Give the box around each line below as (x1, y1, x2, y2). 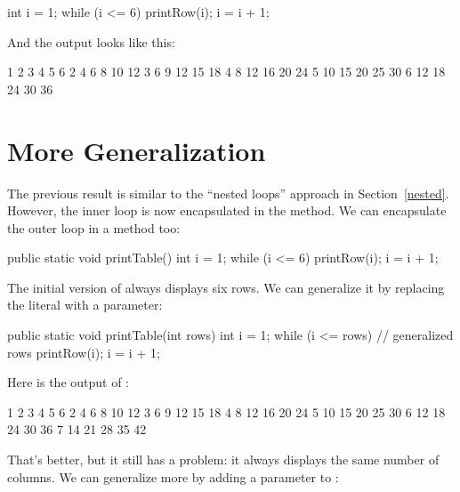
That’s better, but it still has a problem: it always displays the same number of (7, 450, 440, 469)
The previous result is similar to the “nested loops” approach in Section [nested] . (7, 183, 449, 202)
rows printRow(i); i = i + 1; (7, 343, 160, 361)
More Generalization (7, 132, 266, 168)
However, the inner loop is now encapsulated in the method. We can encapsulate (7, 201, 447, 220)
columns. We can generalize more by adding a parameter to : (7, 467, 339, 486)
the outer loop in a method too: (7, 218, 181, 237)
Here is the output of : (7, 373, 130, 391)
